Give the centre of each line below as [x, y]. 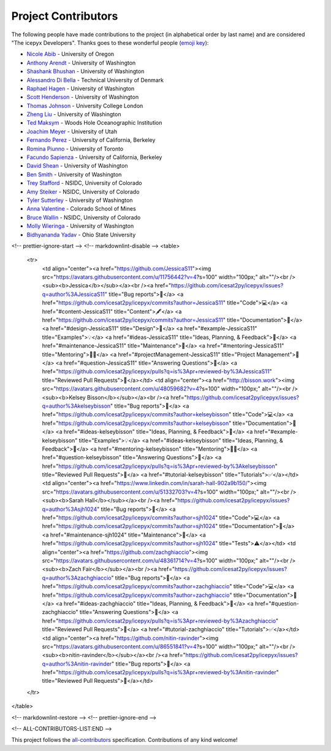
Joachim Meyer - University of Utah [72, 131]
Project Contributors [65, 16]
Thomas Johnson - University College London [85, 106]
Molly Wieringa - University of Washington [80, 226]
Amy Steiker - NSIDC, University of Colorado [83, 192]
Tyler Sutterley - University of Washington [80, 200]
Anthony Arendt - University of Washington [81, 63]
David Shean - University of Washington [77, 166]
